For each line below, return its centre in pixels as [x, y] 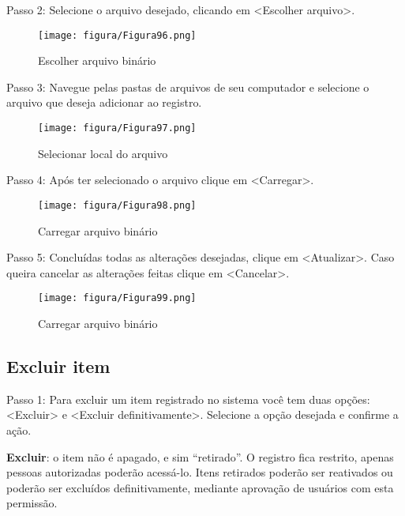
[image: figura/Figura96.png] [117, 35]
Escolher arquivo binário [97, 60]
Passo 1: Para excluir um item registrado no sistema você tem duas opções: [188, 399]
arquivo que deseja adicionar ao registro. [104, 102]
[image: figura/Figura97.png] [117, 128]
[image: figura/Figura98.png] [117, 205]
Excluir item [58, 365]
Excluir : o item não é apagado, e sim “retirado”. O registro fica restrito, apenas [200, 456]
